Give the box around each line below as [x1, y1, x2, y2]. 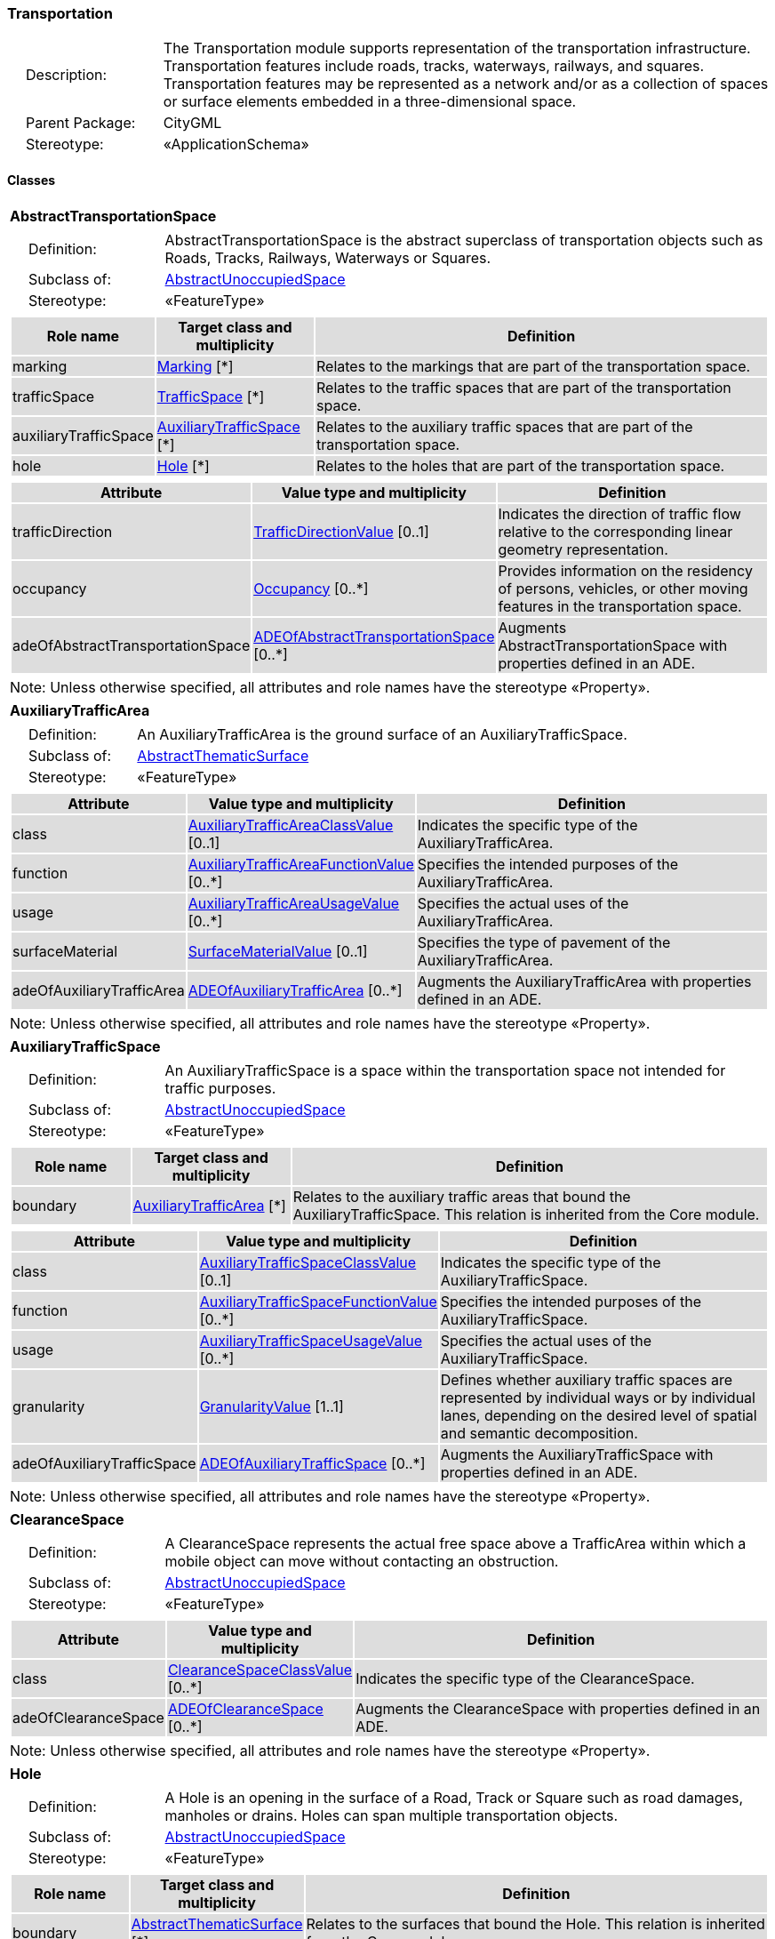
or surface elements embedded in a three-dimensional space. [163, 92, 577, 111]
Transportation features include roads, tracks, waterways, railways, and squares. [163, 57, 705, 76]
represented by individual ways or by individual [440, 1388, 755, 1406]
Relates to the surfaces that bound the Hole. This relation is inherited [306, 1914, 765, 1933]
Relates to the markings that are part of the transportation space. [316, 357, 751, 375]
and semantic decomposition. [440, 1423, 638, 1442]
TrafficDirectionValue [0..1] [253, 522, 429, 541]
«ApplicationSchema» [163, 135, 309, 154]
